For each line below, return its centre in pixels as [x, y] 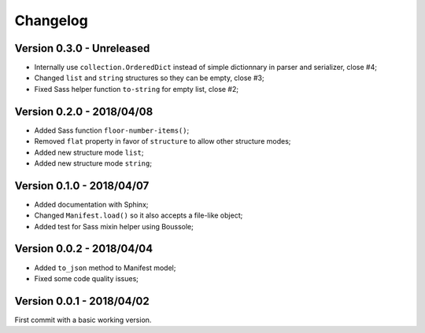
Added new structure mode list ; [89, 152]
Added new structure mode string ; [93, 163]
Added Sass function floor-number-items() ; [112, 130]
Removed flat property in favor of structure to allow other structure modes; [163, 141]
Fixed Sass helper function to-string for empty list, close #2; [137, 89]
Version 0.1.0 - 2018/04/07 [82, 186]
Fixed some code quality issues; [87, 278]
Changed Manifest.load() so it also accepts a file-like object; [139, 215]
